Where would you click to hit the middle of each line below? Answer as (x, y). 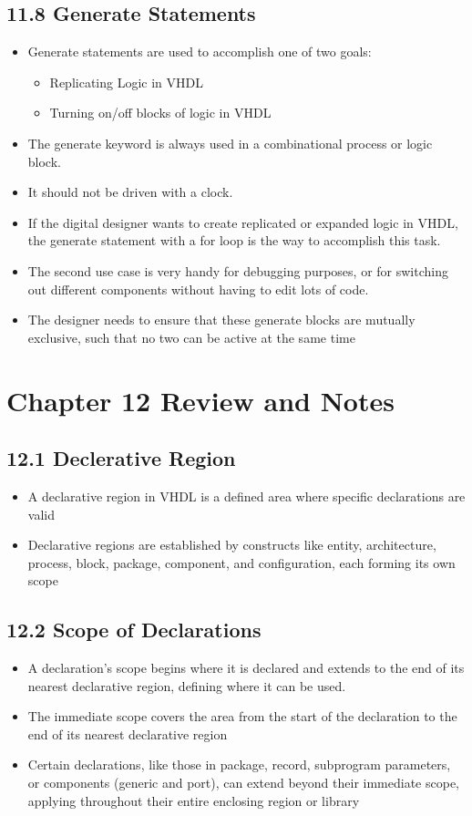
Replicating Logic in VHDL (126, 82)
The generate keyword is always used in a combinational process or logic (230, 143)
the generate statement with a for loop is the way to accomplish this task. (234, 240)
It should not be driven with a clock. (130, 192)
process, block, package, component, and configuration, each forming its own (241, 562)
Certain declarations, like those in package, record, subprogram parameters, (239, 764)
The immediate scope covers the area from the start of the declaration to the (242, 716)
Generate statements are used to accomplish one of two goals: (200, 52)
